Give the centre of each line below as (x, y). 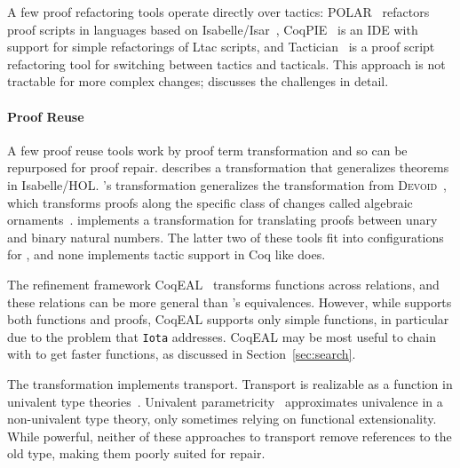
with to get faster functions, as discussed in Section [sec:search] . (182, 354)
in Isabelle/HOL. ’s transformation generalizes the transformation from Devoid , (227, 184)
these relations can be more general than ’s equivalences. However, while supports (230, 301)
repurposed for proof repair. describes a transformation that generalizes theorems (228, 167)
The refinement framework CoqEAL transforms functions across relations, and (223, 284)
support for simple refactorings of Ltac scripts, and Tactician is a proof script (221, 47)
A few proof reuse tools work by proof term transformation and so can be (207, 150)
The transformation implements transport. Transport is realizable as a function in (230, 383)
